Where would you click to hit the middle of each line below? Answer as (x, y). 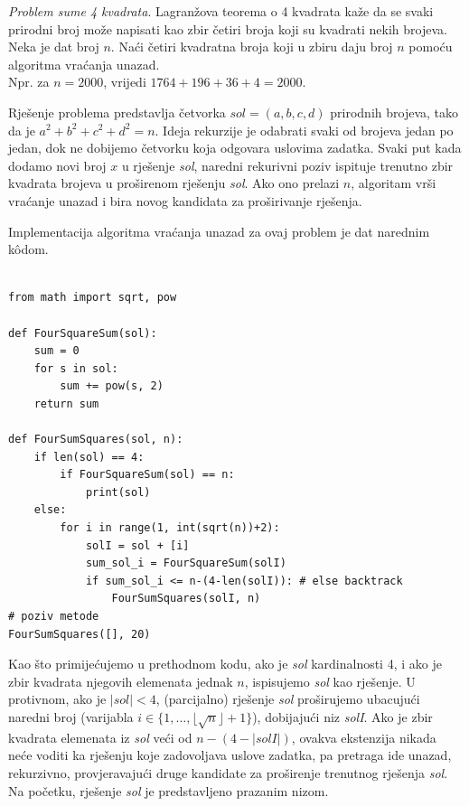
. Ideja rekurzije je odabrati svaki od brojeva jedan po (304, 130)
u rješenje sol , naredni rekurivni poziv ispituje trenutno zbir (287, 165)
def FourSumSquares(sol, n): (96, 440)
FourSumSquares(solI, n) (186, 599)
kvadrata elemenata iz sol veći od (100, 737)
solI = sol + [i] (137, 545)
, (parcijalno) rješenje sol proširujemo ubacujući (288, 699)
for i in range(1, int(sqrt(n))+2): (170, 528)
